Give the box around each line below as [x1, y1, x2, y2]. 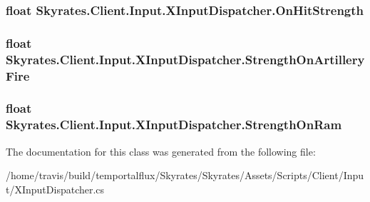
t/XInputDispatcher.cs [6, 181, 105, 196]
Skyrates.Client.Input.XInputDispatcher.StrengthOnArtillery [6, 50, 365, 68]
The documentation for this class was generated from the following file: [6, 143, 316, 158]
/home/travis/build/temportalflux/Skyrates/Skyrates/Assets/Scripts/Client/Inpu [6, 168, 364, 183]
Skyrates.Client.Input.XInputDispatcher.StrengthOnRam [6, 116, 342, 133]
